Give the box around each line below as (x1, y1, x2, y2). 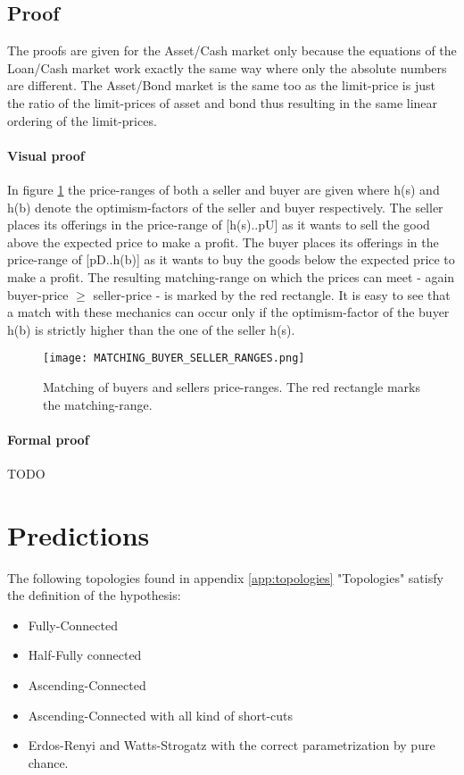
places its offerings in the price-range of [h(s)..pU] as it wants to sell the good (7, 215, 430, 234)
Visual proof (7, 146, 85, 164)
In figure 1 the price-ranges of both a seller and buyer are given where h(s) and (7, 179, 440, 198)
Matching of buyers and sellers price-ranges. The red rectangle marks (43, 377, 420, 396)
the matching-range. (43, 395, 153, 413)
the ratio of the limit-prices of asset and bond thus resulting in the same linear (7, 93, 438, 112)
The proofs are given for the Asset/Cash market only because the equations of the (7, 41, 457, 60)
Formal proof (7, 429, 89, 448)
